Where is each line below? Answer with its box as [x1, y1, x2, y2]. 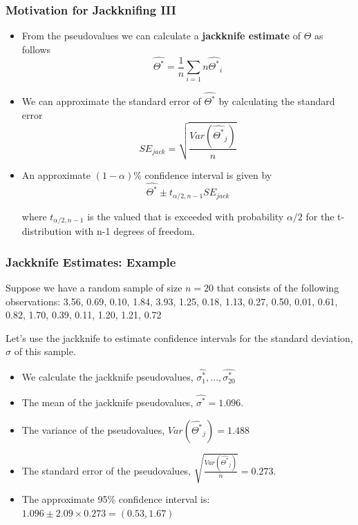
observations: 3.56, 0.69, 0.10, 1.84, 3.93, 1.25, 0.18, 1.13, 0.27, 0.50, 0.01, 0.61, [6, 294, 338, 308]
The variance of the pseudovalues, [21, 422, 165, 437]
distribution [21, 224, 72, 238]
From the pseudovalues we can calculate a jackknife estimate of [21, 28, 301, 43]
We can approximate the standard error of [21, 94, 201, 108]
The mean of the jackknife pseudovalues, [21, 395, 194, 410]
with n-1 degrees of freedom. [75, 224, 195, 238]
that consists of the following [216, 280, 339, 295]
